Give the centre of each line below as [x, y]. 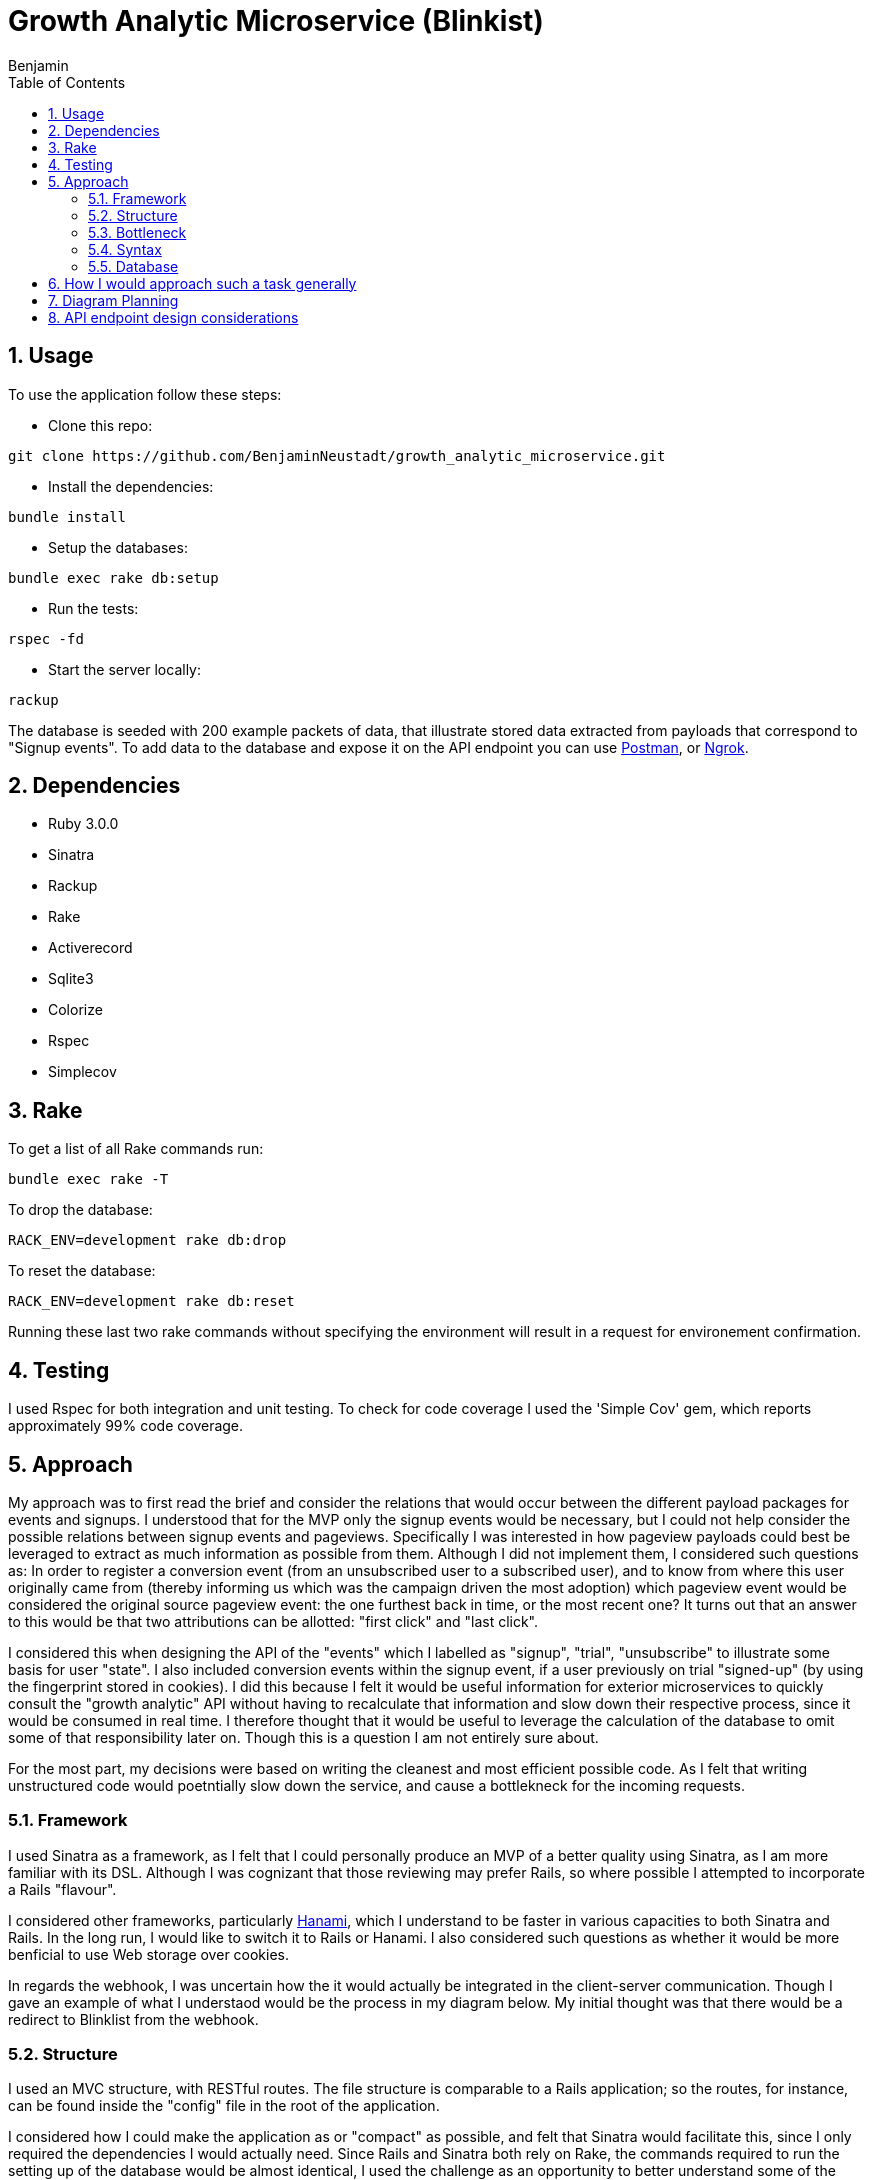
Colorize [75, 1010]
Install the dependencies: [131, 486]
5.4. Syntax [125, 249]
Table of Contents [67, 82]
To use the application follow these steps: [145, 394]
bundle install [67, 516]
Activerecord [90, 948]
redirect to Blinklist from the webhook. [133, 2019]
